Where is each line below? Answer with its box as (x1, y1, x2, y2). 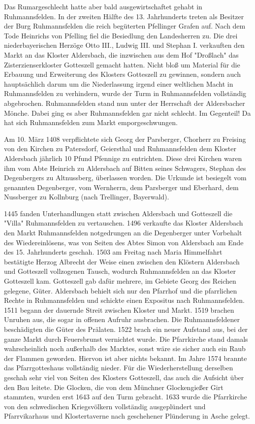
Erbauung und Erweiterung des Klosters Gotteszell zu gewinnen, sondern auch (4, 69, 241, 79)
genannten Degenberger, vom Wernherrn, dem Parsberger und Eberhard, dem (4, 182, 239, 192)
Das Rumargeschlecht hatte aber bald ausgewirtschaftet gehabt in (4, 1, 202, 11)
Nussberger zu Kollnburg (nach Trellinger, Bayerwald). (4, 192, 169, 202)
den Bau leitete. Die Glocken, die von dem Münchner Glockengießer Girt (4, 382, 223, 392)
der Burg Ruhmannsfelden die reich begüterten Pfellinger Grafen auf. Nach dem (4, 21, 246, 31)
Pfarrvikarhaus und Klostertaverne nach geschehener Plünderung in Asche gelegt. (4, 411, 250, 421)
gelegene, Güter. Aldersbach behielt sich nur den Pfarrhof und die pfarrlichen (4, 285, 237, 295)
